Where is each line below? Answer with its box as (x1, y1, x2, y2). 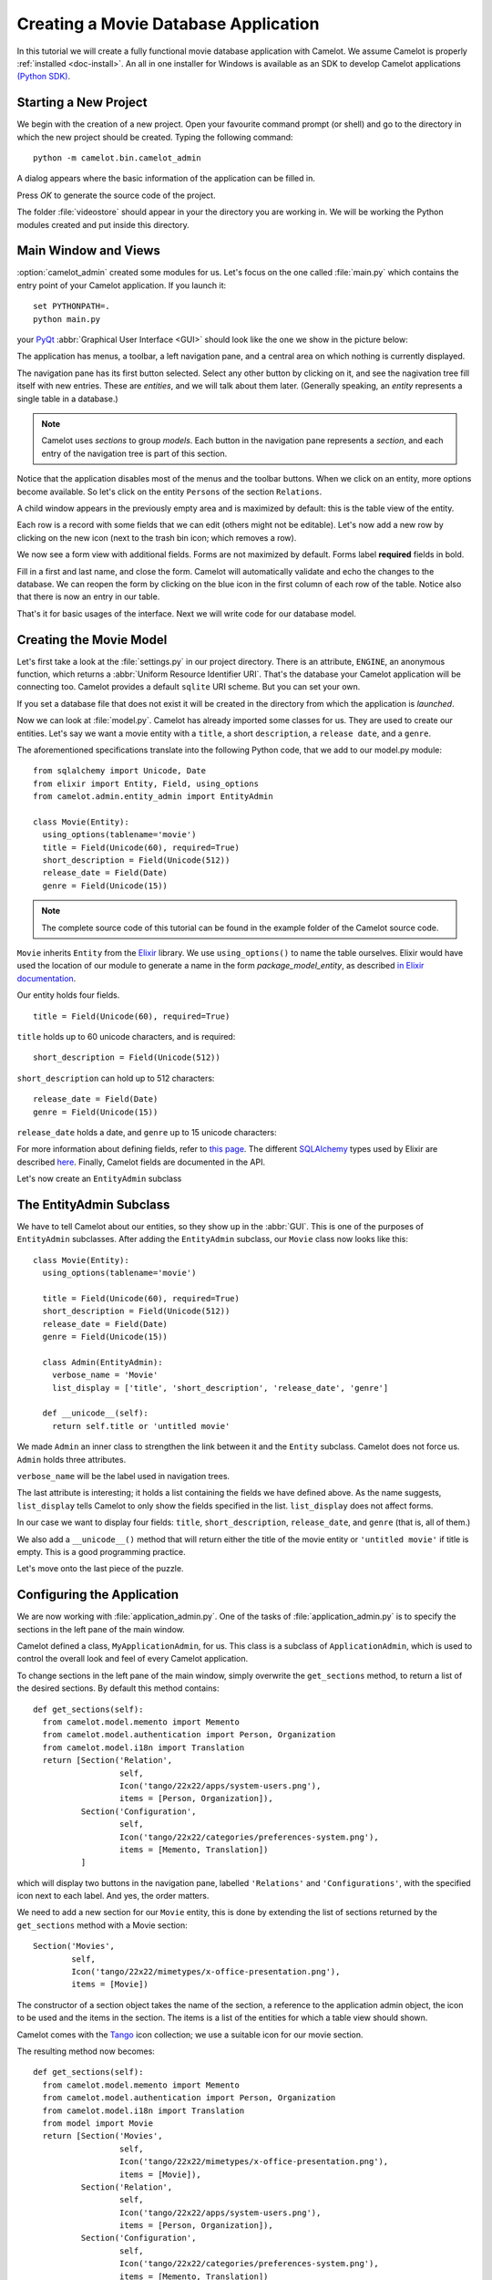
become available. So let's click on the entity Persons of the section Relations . (16, 486, 323, 497)
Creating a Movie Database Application (16, 14, 320, 34)
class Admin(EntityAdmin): (42, 1357, 163, 1367)
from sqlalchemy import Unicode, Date (33, 766, 207, 776)
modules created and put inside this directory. (16, 219, 190, 230)
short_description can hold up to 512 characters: (16, 1073, 215, 1083)
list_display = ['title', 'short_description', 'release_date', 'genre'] (51, 1383, 389, 1393)
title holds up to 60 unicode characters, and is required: (16, 1031, 236, 1042)
